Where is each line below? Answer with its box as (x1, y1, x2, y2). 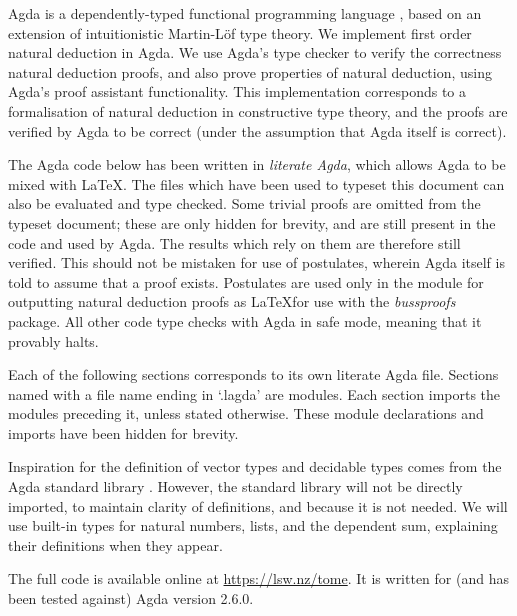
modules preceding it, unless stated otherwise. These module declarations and (8, 403, 484, 424)
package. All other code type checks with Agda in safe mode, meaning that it (8, 310, 482, 331)
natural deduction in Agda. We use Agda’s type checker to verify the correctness (8, 42, 502, 63)
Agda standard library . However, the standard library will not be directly (8, 476, 463, 497)
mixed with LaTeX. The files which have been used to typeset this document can (8, 173, 505, 194)
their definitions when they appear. (8, 534, 223, 555)
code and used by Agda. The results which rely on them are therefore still (8, 232, 461, 253)
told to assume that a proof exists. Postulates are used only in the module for (8, 271, 484, 292)
